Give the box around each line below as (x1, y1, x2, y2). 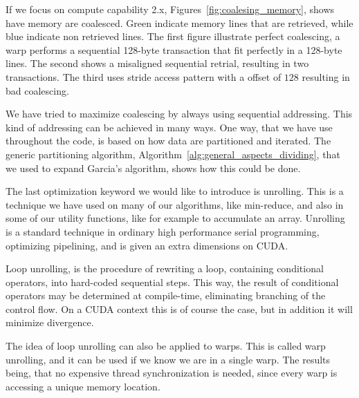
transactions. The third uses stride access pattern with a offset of (6, 69, 282, 84)
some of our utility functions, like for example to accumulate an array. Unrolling (6, 211, 345, 225)
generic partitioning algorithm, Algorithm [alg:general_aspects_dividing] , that (6, 146, 340, 161)
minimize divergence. (6, 315, 94, 330)
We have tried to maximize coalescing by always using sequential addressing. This (6, 106, 353, 121)
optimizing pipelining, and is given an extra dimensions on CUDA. (6, 238, 288, 252)
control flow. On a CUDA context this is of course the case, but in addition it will (6, 301, 353, 316)
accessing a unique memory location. (6, 379, 160, 393)
